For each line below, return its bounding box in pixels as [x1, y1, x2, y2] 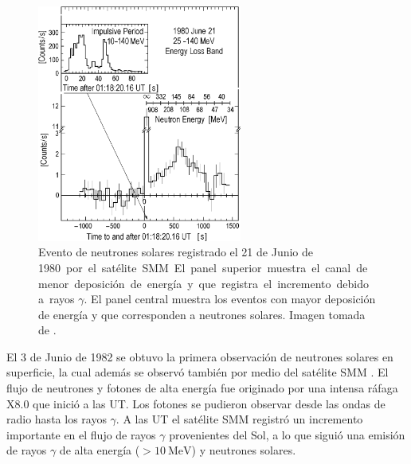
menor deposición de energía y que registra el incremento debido [38, 275, 369, 291]
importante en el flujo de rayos [6, 426, 156, 443]
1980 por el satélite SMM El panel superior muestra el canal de [38, 259, 368, 275]
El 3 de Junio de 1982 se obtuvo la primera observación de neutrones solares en [6, 348, 393, 365]
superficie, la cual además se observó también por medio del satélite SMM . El [6, 364, 389, 380]
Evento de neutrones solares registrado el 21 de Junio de [38, 244, 314, 260]
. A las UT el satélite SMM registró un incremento [115, 411, 363, 427]
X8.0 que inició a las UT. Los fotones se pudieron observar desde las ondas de [6, 395, 386, 411]
